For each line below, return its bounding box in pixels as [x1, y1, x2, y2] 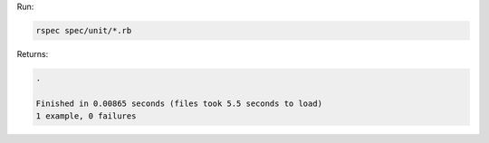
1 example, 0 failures [35, 111, 137, 121]
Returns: [16, 48, 49, 59]
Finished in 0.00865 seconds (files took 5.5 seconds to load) [35, 98, 323, 109]
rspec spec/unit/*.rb [35, 25, 132, 35]
